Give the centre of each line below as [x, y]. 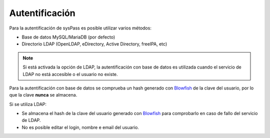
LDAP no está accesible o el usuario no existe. [70, 74]
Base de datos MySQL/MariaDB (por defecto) [68, 37]
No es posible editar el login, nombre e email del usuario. [80, 127]
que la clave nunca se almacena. [43, 95]
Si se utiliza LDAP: [28, 104]
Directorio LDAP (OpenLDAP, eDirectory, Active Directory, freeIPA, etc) [94, 44]
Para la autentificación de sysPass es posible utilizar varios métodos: [80, 28]
